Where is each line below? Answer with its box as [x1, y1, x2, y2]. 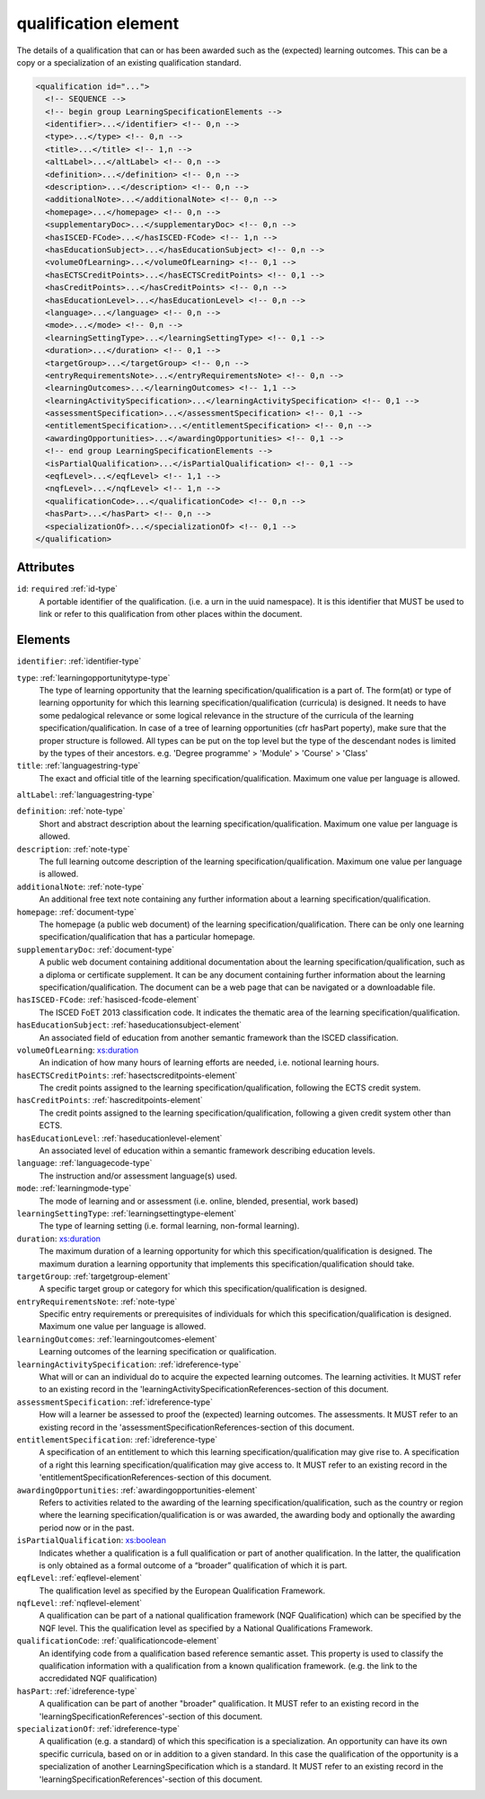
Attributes [16, 560, 75, 575]
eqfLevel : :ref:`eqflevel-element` [16, 1573, 143, 1583]
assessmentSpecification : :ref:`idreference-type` [16, 1397, 213, 1407]
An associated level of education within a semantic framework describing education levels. [39, 1145, 375, 1156]
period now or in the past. [39, 1522, 135, 1533]
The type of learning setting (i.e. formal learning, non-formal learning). [39, 1221, 300, 1231]
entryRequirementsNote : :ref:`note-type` [16, 1296, 178, 1307]
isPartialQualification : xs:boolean [16, 1535, 166, 1546]
